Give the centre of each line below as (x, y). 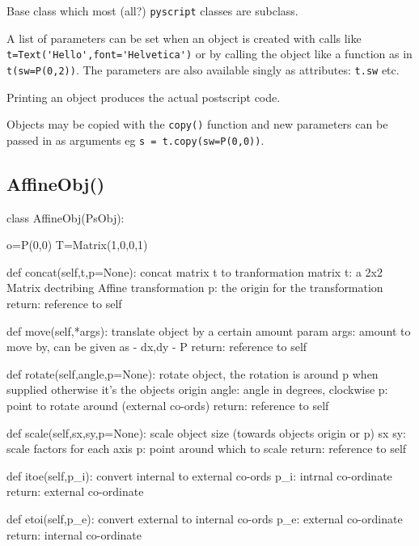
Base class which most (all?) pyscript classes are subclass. (152, 11)
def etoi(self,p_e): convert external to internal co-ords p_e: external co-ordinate (205, 518)
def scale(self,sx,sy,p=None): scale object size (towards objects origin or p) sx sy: (206, 432)
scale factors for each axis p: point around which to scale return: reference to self (207, 449)
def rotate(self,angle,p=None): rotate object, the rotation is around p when (193, 373)
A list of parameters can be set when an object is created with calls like (184, 38)
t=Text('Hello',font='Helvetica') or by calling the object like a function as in (209, 54)
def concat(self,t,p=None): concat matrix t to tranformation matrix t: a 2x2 (195, 271)
